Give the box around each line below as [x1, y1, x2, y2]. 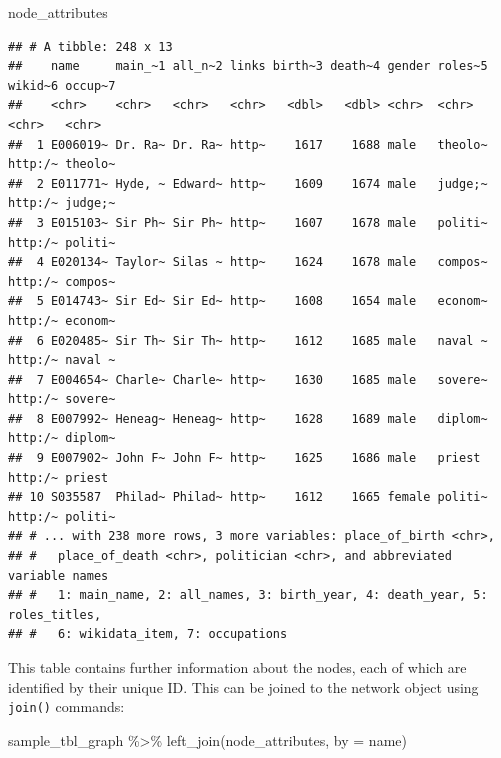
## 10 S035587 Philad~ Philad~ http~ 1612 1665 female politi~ [8, 490, 488, 505]
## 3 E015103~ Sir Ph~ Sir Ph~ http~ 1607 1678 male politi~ [8, 215, 488, 230]
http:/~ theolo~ [8, 157, 116, 172]
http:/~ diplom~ [8, 431, 116, 446]
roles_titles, [8, 607, 102, 622]
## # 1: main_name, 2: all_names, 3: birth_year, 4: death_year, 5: [8, 588, 488, 603]
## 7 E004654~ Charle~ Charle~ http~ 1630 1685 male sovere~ [8, 372, 488, 387]
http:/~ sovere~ [8, 392, 116, 407]
